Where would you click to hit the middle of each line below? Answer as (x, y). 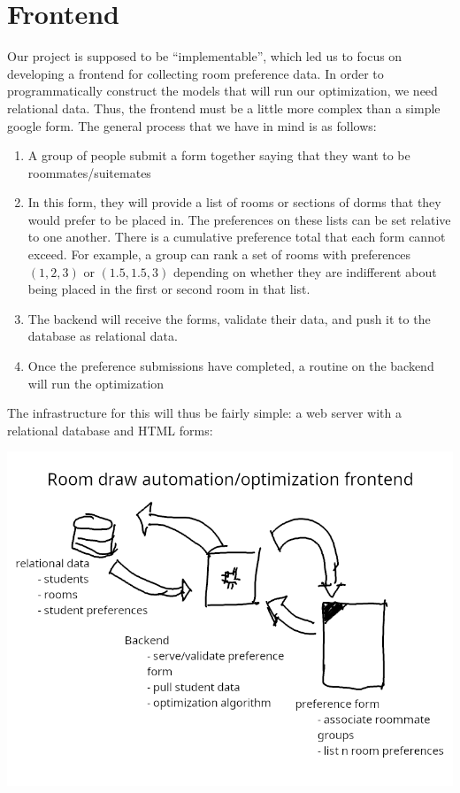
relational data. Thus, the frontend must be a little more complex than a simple (224, 108)
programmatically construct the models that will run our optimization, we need (222, 91)
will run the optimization (96, 383)
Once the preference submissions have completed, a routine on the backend (231, 366)
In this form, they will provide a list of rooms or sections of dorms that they (234, 202)
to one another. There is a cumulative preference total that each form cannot (237, 237)
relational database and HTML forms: (110, 430)
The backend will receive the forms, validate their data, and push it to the (229, 318)
